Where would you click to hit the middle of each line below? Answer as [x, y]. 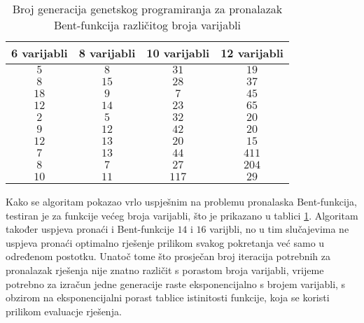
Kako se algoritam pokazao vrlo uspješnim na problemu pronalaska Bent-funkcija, [181, 201]
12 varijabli [252, 53]
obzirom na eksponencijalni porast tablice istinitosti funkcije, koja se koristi [168, 297]
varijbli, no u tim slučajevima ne [279, 229]
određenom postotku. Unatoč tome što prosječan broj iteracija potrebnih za [168, 256]
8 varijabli [107, 53]
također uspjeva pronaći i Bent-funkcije [90, 229]
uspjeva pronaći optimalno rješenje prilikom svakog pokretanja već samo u [165, 242]
